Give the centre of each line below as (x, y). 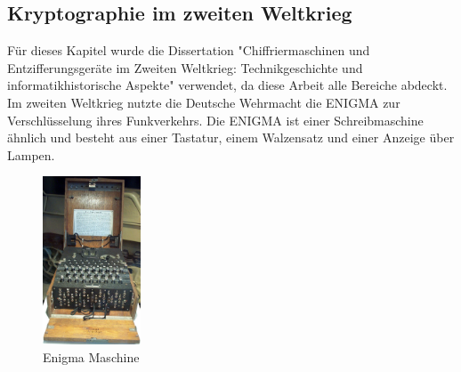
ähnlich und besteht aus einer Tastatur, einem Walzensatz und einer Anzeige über (231, 137)
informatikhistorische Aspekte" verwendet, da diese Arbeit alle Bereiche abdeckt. (227, 85)
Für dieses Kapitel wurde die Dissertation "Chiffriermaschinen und (189, 50)
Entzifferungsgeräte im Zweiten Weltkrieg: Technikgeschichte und (185, 67)
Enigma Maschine (91, 356)
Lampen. (31, 154)
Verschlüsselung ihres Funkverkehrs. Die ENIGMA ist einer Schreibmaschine (215, 120)
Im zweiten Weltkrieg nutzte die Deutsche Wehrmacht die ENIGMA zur (204, 102)
